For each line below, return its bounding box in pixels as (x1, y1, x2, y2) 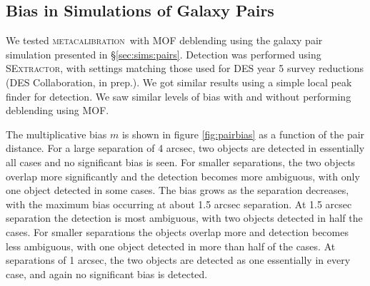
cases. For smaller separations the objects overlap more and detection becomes (6, 224, 349, 239)
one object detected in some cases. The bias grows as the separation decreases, (6, 183, 349, 198)
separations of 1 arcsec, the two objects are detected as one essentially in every (6, 252, 351, 267)
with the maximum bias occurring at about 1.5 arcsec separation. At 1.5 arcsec (6, 196, 352, 211)
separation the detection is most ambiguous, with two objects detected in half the (6, 210, 363, 225)
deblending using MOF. (6, 103, 109, 118)
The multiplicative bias (6, 126, 107, 141)
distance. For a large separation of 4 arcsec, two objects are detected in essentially (6, 141, 365, 155)
